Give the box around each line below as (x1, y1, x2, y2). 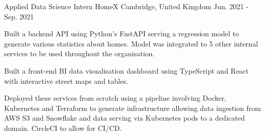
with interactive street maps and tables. (4, 75, 128, 86)
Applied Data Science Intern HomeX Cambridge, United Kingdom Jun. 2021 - (4, 1, 249, 11)
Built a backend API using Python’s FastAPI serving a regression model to (4, 28, 239, 39)
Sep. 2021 (4, 11, 34, 21)
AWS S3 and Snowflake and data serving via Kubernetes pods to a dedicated (4, 112, 245, 123)
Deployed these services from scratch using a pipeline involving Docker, (4, 93, 227, 103)
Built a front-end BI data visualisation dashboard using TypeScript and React (4, 65, 249, 76)
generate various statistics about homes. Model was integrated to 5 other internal (4, 38, 258, 49)
